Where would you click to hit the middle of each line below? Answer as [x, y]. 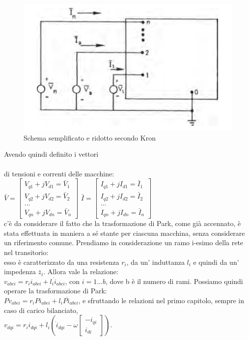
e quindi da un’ [216, 262]
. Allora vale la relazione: [81, 271]
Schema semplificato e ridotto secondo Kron [90, 137]
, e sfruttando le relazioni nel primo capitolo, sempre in [161, 300]
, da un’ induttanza [155, 262]
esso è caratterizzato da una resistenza [62, 262]
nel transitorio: [26, 252]
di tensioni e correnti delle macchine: [59, 173]
